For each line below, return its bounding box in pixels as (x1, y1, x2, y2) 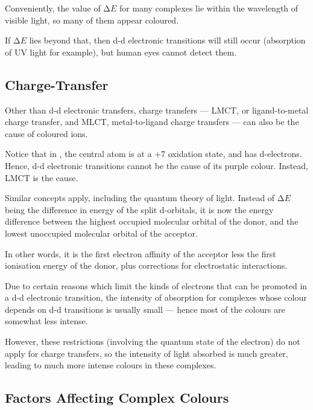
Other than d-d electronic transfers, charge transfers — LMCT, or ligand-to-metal (5, 103, 309, 116)
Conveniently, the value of (5, 2, 101, 14)
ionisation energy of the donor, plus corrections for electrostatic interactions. (5, 259, 288, 272)
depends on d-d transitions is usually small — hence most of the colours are (5, 303, 285, 315)
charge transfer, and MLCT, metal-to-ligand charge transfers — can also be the (5, 115, 299, 128)
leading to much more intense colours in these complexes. (5, 359, 217, 371)
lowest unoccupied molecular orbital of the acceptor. (5, 226, 198, 239)
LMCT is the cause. (5, 171, 78, 184)
